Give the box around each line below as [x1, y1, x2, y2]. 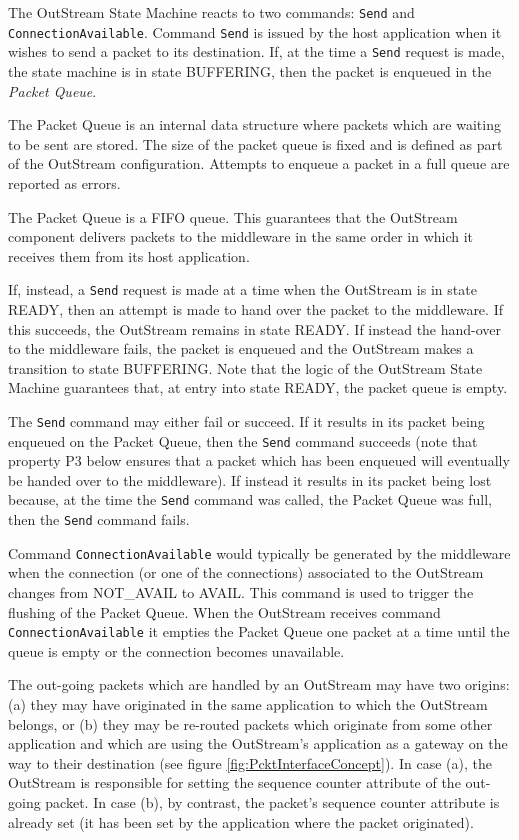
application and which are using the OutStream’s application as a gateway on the [8, 733, 508, 754]
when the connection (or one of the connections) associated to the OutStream [8, 562, 484, 583]
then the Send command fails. [8, 509, 190, 530]
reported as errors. [8, 172, 121, 193]
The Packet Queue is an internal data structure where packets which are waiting [8, 114, 501, 135]
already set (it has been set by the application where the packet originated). [8, 811, 474, 832]
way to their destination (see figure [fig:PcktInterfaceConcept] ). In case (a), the [8, 752, 492, 773]
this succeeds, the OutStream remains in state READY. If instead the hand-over [8, 318, 502, 339]
